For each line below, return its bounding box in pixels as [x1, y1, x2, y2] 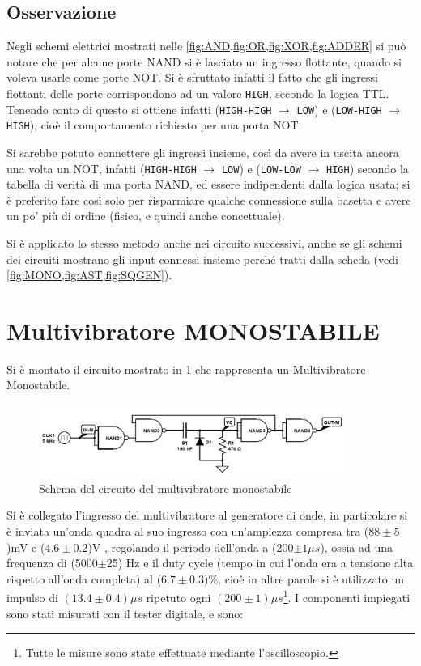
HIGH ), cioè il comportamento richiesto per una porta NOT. [6, 117, 302, 134]
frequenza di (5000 [6, 554, 98, 571]
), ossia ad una [320, 538, 393, 555]
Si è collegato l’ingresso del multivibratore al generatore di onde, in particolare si [6, 507, 408, 524]
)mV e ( [6, 538, 45, 555]
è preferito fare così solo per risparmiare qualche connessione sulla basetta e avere [6, 191, 411, 208]
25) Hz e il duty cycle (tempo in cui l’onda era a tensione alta [106, 554, 414, 571]
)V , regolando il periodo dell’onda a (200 [87, 538, 294, 555]
